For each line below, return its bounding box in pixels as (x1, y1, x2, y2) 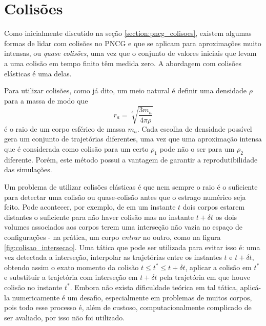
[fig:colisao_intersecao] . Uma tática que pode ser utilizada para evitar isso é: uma (4, 241, 260, 252)
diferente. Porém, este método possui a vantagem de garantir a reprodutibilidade (4, 154, 258, 165)
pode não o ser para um (159, 144, 235, 154)
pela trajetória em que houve (159, 272, 250, 282)
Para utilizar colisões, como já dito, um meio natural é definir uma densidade (4, 85, 247, 96)
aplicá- (240, 281, 261, 292)
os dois (215, 211, 237, 222)
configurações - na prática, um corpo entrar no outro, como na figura (4, 231, 221, 242)
